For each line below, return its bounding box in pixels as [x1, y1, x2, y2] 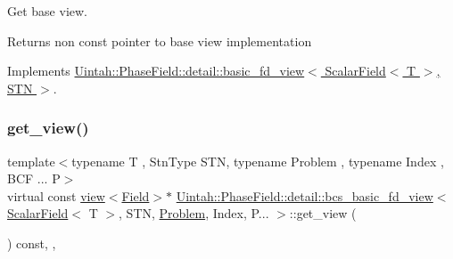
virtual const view [7, 186, 105, 205]
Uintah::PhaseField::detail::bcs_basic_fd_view [176, 186, 433, 205]
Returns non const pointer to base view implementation [7, 31, 312, 50]
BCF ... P [7, 169, 61, 188]
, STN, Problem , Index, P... [119, 204, 269, 223]
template [7, 151, 55, 170]
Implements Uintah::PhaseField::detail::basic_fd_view [7, 61, 305, 80]
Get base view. [7, 2, 87, 20]
